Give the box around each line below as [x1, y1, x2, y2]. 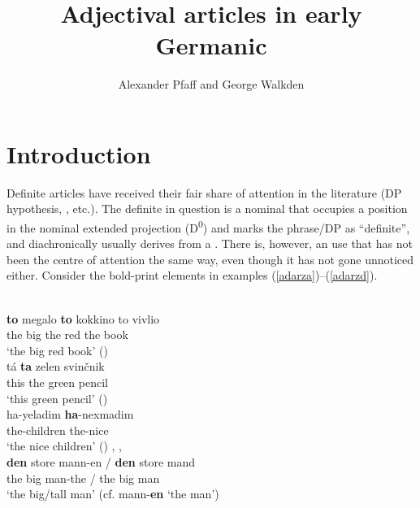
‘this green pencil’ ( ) [6, 389, 108, 406]
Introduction [6, 137, 151, 170]
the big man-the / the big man [6, 469, 160, 486]
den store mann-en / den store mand [6, 454, 196, 470]
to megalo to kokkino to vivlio [6, 310, 160, 327]
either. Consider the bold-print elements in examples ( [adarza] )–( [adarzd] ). [6, 267, 378, 284]
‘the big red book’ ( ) [6, 341, 108, 358]
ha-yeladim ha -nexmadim [6, 406, 134, 423]
